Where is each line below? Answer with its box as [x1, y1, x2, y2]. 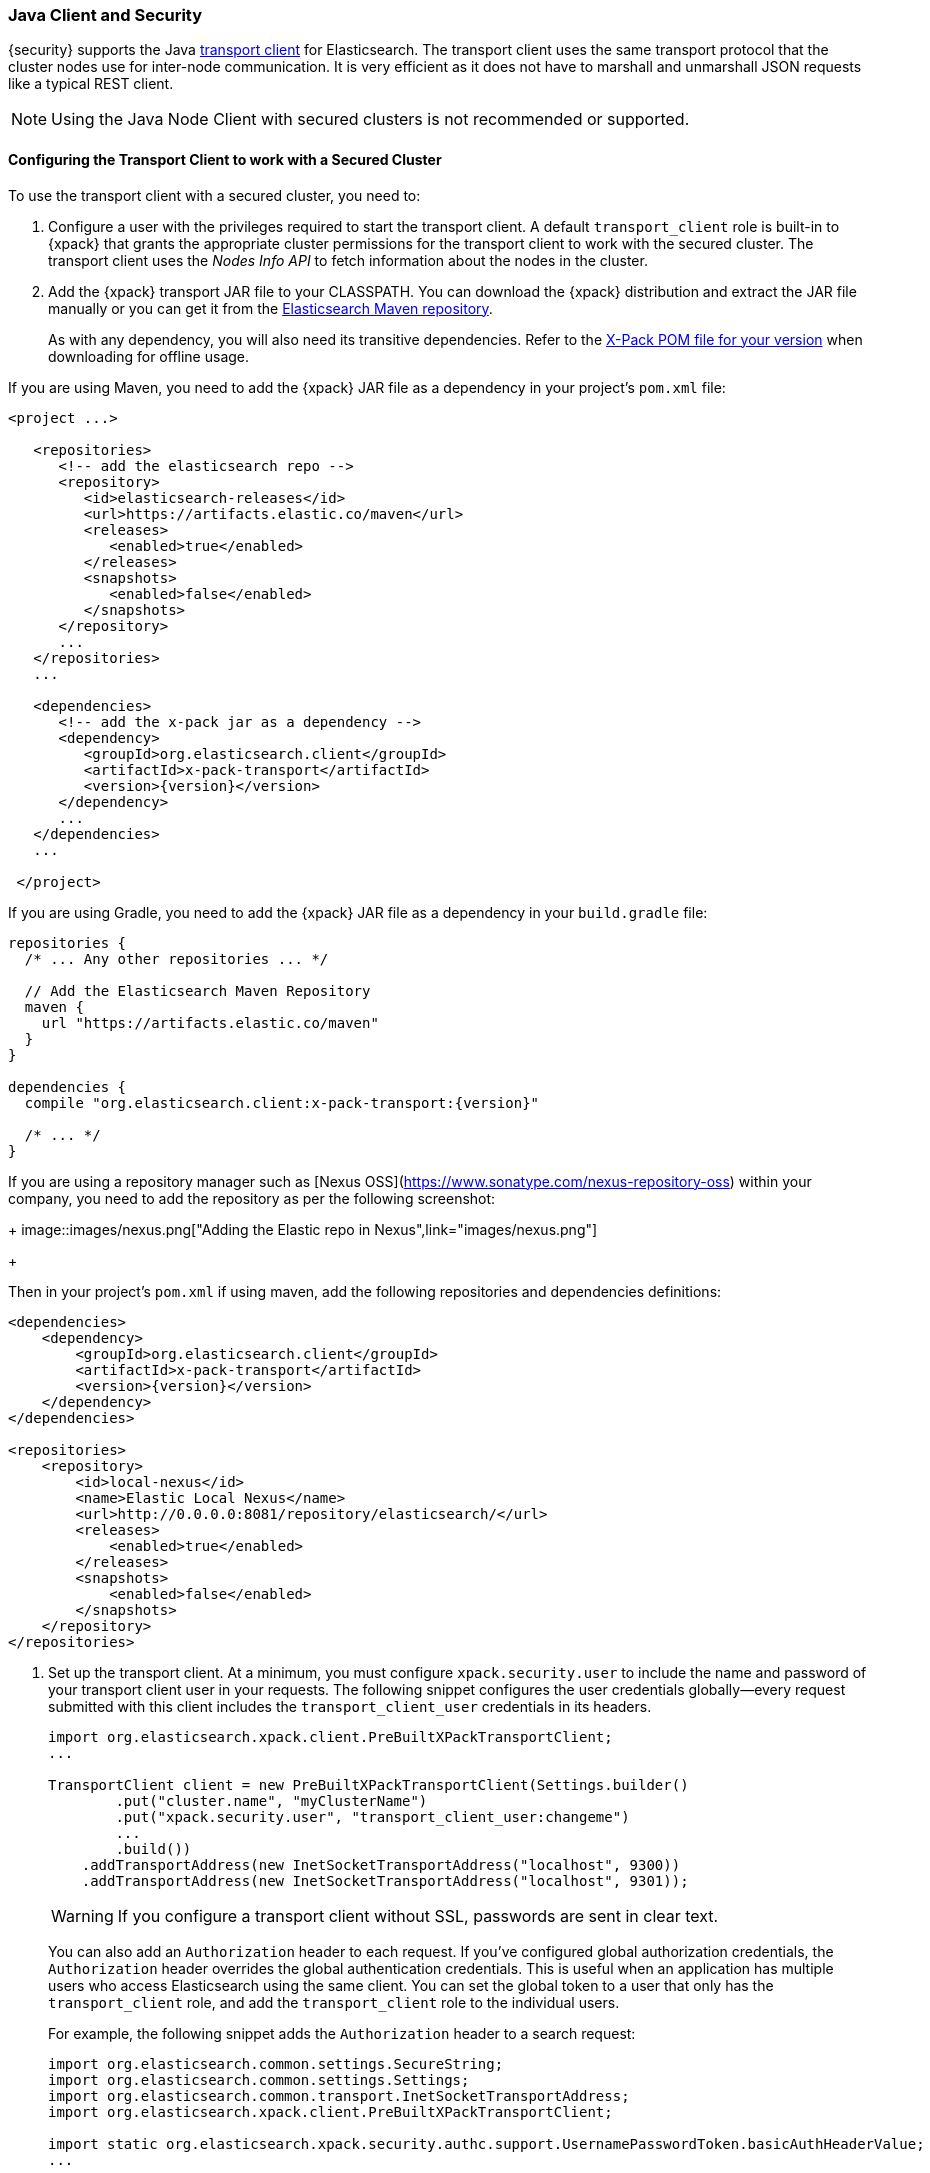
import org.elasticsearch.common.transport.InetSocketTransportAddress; [48, 2087, 630, 2104]
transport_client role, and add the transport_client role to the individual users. [48, 1993, 620, 2011]
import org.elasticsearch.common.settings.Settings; [48, 2071, 470, 2088]
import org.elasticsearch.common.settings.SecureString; [48, 2055, 504, 2072]
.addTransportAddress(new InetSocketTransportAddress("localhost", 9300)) [81, 1856, 681, 1873]
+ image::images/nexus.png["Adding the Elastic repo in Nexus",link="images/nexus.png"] [8, 1220, 598, 1238]
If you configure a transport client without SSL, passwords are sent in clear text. [117, 1905, 719, 1926]
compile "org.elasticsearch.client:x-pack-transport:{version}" [24, 1094, 540, 1111]
